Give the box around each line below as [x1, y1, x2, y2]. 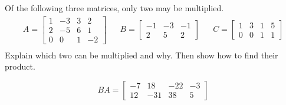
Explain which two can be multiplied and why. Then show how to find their [5, 48, 278, 61]
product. [5, 60, 35, 73]
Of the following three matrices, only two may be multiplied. [5, 2, 224, 14]
